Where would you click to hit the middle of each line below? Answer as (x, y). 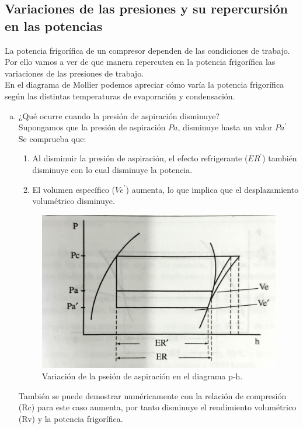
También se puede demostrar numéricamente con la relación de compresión (152, 395)
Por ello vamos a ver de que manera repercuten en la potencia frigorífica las (140, 62)
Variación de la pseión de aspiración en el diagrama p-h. (142, 376)
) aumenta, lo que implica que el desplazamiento (212, 189)
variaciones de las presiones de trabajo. (74, 73)
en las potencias (54, 25)
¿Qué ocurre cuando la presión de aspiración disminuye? (119, 115)
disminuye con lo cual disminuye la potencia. (112, 169)
